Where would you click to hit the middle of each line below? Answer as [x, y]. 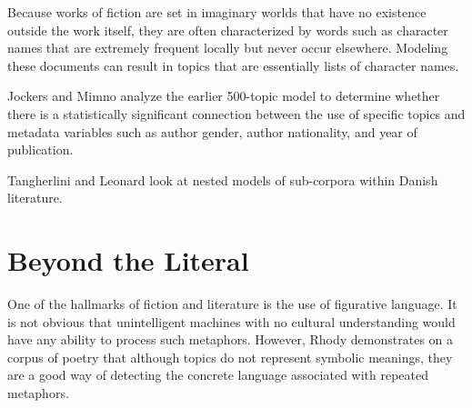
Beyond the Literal [128, 260]
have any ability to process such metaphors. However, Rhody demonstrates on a [231, 339]
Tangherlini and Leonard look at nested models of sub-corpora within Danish [223, 179]
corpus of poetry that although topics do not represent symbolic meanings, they [230, 357]
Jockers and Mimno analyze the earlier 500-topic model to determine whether [224, 96]
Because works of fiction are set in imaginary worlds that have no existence [217, 12]
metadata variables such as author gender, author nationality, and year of [212, 131]
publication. [40, 149]
